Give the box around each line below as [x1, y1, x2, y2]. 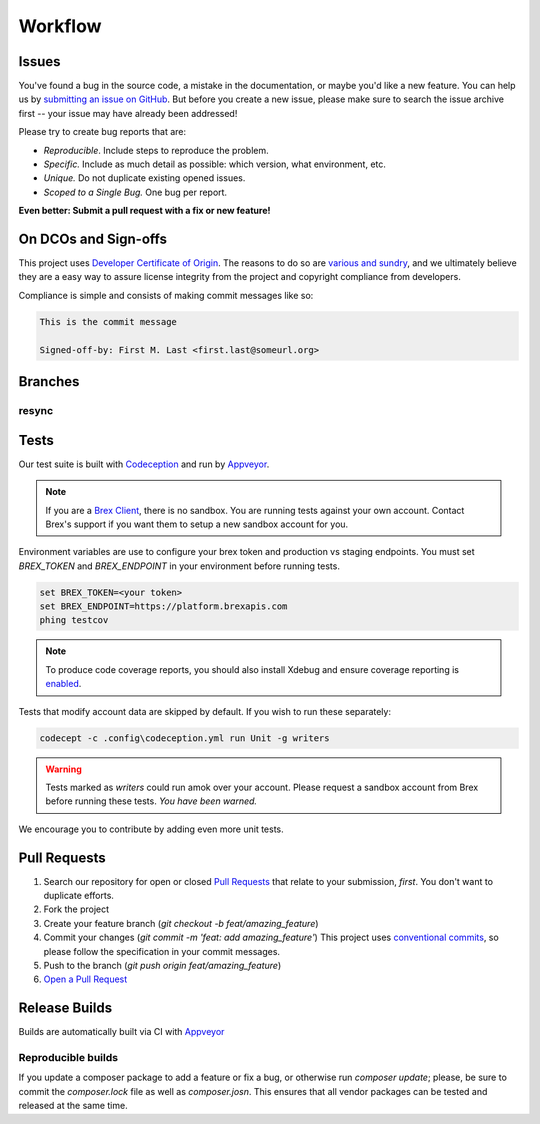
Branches [18, 373, 80, 390]
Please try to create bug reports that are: [18, 126, 187, 138]
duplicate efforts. [43, 890, 115, 902]
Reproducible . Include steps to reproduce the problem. [43, 144, 269, 156]
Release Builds [18, 1000, 113, 1017]
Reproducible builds [18, 1051, 119, 1065]
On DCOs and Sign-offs [18, 231, 168, 247]
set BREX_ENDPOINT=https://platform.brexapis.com [39, 601, 288, 612]
